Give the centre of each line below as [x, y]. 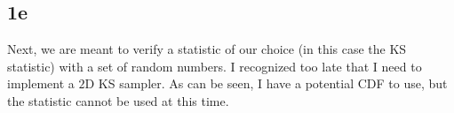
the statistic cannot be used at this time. [118, 100]
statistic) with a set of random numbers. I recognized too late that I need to [215, 66]
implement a [41, 83]
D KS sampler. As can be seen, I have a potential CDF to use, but [266, 83]
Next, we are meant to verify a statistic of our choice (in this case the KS [207, 49]
